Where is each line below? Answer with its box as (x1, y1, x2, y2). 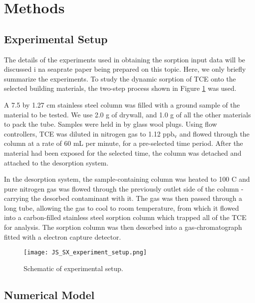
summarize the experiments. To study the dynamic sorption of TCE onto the (4, 73, 236, 83)
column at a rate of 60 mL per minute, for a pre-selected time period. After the (4, 138, 243, 148)
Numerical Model (4, 287, 95, 302)
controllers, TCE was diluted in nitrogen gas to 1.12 (4, 128, 161, 138)
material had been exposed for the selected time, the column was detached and (4, 147, 242, 158)
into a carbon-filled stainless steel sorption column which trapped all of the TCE (4, 212, 247, 222)
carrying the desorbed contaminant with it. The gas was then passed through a (4, 193, 242, 203)
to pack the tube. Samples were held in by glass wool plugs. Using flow (4, 119, 217, 129)
